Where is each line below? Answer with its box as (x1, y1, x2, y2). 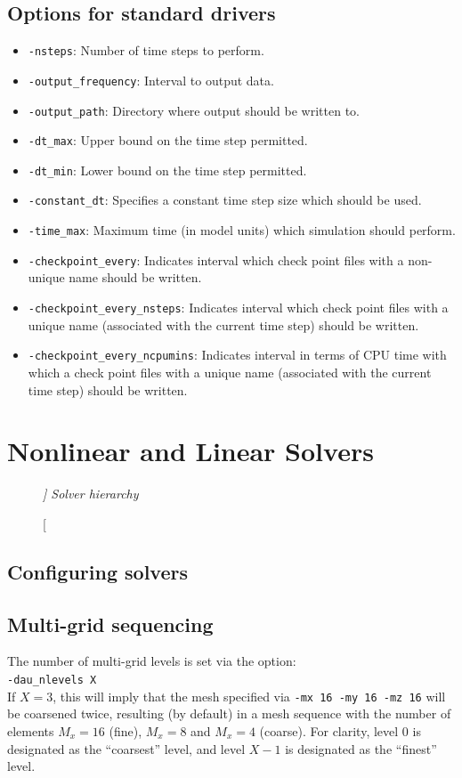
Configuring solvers (7, 557, 188, 585)
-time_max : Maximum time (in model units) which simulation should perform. (28, 221, 456, 239)
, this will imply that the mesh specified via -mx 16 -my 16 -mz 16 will (53, 686, 446, 705)
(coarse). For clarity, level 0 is (259, 721, 421, 740)
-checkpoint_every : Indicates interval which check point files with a (28, 250, 404, 269)
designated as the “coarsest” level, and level (7, 739, 246, 758)
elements (7, 721, 54, 740)
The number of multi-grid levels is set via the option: (7, 652, 296, 670)
